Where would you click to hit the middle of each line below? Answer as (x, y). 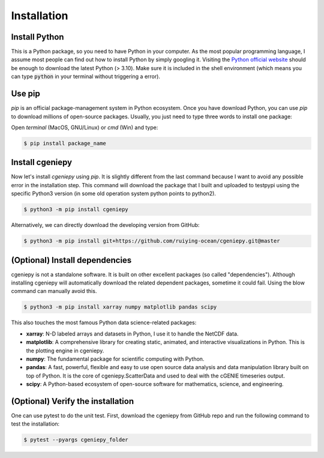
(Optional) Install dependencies (71, 260)
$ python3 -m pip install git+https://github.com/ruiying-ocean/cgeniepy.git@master (152, 241)
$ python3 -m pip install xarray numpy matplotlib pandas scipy (120, 307)
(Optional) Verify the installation (73, 401)
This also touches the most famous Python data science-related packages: (104, 323)
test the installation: (35, 424)
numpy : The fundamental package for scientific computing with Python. (115, 359)
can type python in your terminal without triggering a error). (85, 77)
